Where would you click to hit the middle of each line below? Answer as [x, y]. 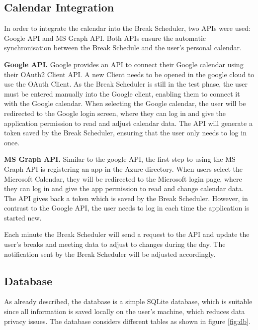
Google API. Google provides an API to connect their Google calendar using [124, 64]
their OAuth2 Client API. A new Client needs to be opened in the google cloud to [129, 74]
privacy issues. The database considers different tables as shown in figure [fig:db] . [127, 321]
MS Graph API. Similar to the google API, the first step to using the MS [120, 159]
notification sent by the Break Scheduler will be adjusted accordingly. [110, 254]
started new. [23, 217]
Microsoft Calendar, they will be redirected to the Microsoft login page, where [123, 178]
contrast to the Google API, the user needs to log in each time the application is [127, 208]
